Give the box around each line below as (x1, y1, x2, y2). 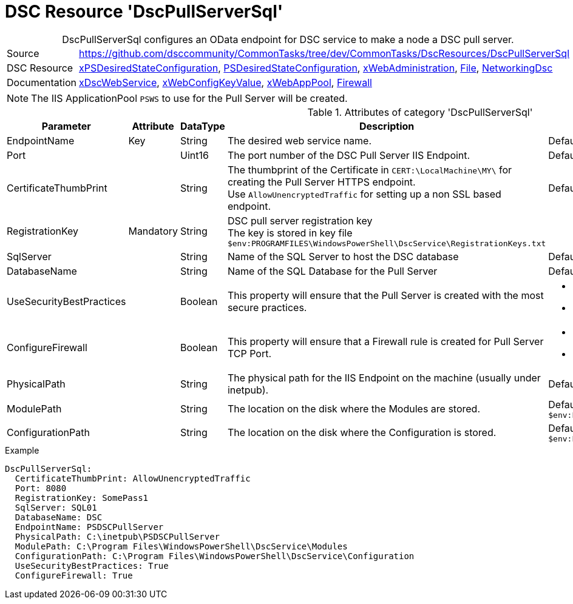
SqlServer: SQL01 (15, 502, 97, 512)
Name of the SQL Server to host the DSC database (227, 250, 459, 263)
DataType (180, 119, 225, 132)
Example (5, 445, 39, 455)
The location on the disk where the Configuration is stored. (227, 426, 497, 439)
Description (359, 119, 415, 132)
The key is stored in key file (227, 226, 353, 239)
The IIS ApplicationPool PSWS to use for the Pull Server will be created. (31, 92, 348, 104)
